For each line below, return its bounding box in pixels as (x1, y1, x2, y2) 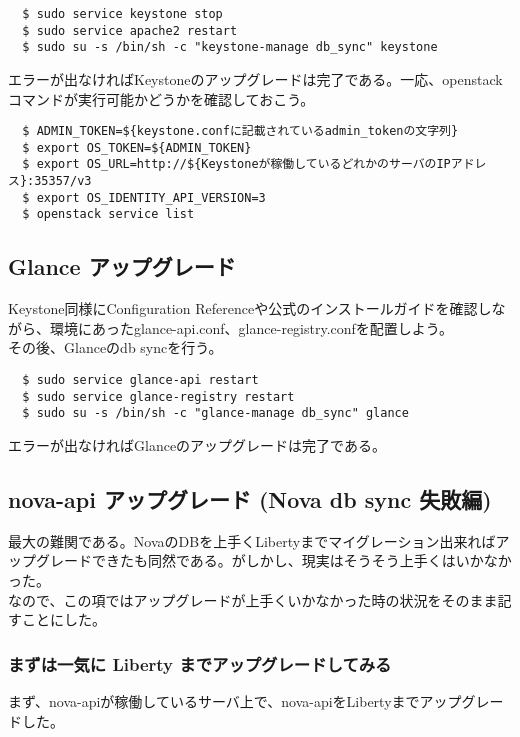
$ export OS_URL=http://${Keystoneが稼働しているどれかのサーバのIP (22, 157, 451, 172)
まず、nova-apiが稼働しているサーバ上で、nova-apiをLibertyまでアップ (8, 691, 462, 712)
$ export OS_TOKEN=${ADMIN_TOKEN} (22, 140, 252, 155)
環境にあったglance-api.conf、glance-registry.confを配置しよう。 (49, 317, 454, 338)
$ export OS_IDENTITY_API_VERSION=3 (22, 190, 266, 205)
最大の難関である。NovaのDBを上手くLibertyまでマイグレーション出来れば (8, 530, 496, 551)
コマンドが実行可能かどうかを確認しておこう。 (8, 88, 315, 109)
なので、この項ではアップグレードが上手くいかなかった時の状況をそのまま (8, 589, 498, 610)
